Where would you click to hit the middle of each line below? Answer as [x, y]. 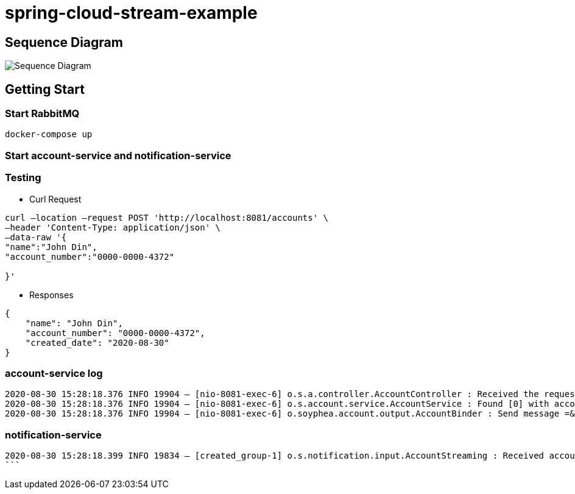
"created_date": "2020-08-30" [97, 342]
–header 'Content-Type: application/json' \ [113, 227]
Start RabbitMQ [42, 114]
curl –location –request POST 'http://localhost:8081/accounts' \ [167, 217]
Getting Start [45, 89]
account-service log [54, 373]
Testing [23, 178]
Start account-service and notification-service [118, 155]
